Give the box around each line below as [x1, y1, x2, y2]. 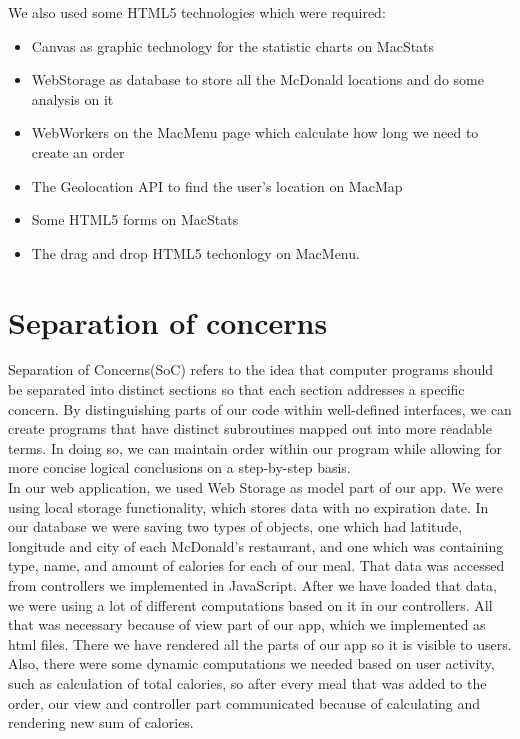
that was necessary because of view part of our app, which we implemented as [8, 614, 486, 635]
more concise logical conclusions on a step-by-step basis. [8, 457, 351, 478]
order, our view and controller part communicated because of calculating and [8, 692, 481, 713]
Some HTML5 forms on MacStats [31, 209, 239, 230]
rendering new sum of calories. [8, 712, 194, 733]
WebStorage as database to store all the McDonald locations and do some [31, 69, 484, 90]
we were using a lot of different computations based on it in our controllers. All [8, 594, 493, 615]
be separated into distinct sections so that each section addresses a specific [8, 379, 465, 400]
